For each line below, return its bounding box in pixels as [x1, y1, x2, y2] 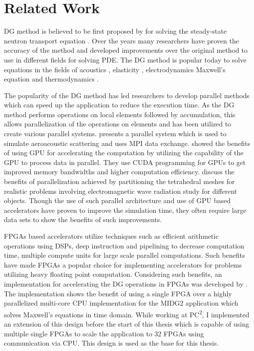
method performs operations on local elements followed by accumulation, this [4, 109, 235, 119]
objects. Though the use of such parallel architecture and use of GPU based [4, 195, 231, 206]
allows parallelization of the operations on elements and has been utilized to [4, 119, 232, 129]
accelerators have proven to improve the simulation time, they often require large [4, 205, 247, 215]
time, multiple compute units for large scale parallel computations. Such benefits [4, 250, 245, 260]
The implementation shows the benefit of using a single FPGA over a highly [4, 288, 232, 298]
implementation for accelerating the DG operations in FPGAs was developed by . [4, 278, 248, 289]
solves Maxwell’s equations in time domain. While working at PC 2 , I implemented [4, 308, 250, 319]
